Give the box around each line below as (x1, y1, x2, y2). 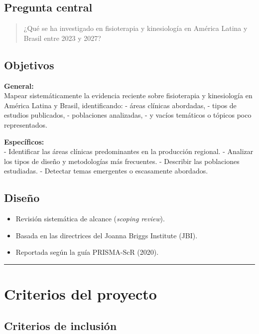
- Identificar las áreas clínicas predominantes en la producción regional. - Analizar (4, 146, 254, 157)
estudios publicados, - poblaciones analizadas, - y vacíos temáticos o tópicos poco (4, 110, 252, 120)
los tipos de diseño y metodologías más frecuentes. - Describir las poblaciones (4, 156, 240, 166)
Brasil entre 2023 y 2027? (23, 32, 101, 43)
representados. (4, 119, 47, 130)
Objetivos (4, 57, 54, 72)
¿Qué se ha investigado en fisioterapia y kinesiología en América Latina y (23, 23, 248, 33)
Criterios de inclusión (4, 318, 117, 333)
